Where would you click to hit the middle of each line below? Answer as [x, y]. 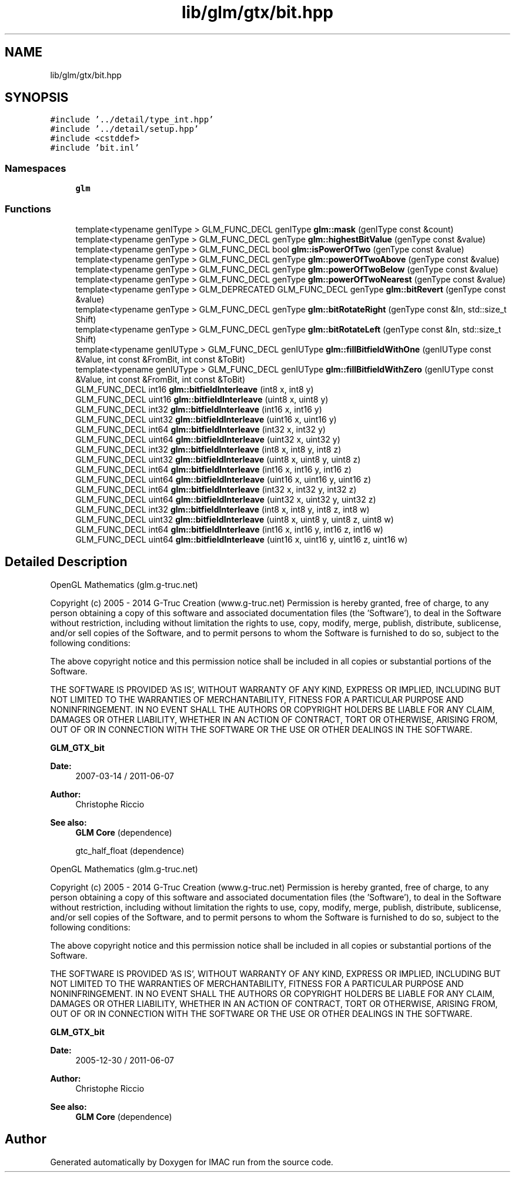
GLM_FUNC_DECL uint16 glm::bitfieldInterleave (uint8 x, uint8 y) [202, 399]
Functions [28, 209]
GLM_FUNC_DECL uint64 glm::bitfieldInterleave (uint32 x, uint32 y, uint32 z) [226, 499]
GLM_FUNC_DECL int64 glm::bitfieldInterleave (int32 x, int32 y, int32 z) [216, 489]
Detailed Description [66, 562]
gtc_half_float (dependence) [130, 850]
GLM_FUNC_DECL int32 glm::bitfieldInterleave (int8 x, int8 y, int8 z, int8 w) [223, 509]
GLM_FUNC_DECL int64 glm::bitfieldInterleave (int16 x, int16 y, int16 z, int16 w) [229, 529]
